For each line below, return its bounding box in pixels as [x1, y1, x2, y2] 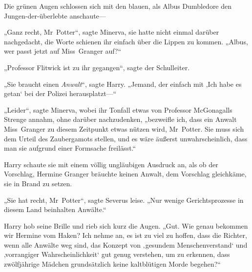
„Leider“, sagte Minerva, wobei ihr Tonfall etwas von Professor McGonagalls [4, 104, 232, 115]
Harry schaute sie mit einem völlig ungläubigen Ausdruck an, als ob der [4, 159, 218, 169]
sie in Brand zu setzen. [4, 178, 72, 188]
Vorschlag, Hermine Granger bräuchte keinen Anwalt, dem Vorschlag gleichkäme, [4, 169, 247, 179]
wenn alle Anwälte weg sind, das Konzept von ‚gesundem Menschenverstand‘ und [4, 239, 248, 250]
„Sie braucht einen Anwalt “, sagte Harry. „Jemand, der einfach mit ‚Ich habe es [4, 78, 242, 89]
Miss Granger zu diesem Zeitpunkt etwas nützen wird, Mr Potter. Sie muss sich [4, 123, 244, 134]
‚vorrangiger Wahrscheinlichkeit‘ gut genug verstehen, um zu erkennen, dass [4, 249, 230, 259]
